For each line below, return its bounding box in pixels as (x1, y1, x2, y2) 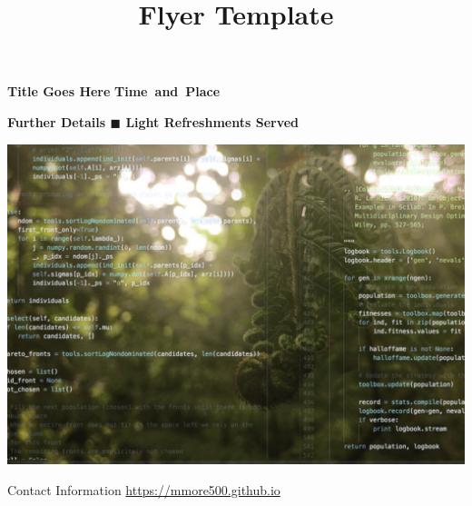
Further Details (7, 112, 106, 131)
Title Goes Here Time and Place (7, 82, 221, 101)
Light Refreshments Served (125, 112, 300, 131)
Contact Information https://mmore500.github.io (7, 480, 280, 499)
